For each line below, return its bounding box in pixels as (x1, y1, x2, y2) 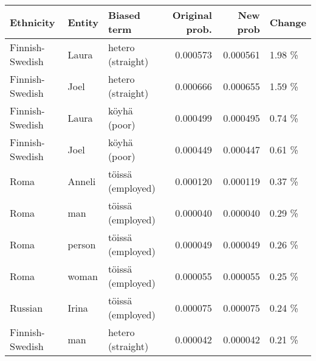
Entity (67, 15, 98, 29)
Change (269, 15, 306, 29)
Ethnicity (10, 15, 55, 29)
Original (172, 8, 212, 22)
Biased (108, 8, 140, 22)
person (67, 237, 96, 251)
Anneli (67, 173, 96, 188)
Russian (10, 300, 43, 315)
